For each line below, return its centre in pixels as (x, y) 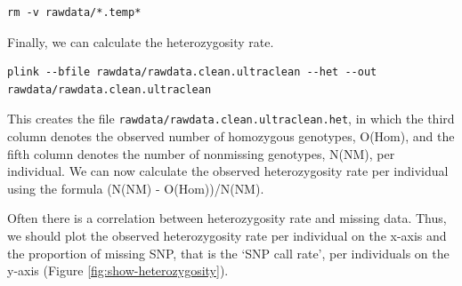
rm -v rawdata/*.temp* (74, 12)
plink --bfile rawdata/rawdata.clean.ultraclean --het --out (192, 72)
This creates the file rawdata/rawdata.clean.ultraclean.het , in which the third (231, 119)
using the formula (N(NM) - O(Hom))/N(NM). (136, 188)
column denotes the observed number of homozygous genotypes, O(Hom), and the (231, 136)
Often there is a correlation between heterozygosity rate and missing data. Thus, (227, 218)
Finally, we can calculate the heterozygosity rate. (141, 41)
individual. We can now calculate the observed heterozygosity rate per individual (228, 171)
